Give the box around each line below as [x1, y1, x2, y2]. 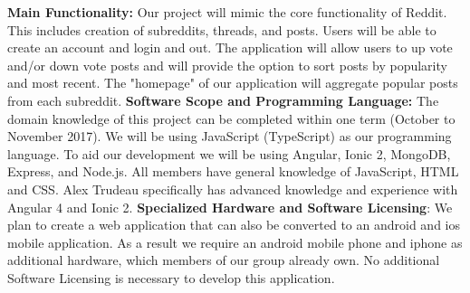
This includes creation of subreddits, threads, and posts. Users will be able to [7, 20, 436, 39]
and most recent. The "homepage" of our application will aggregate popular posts [7, 73, 458, 92]
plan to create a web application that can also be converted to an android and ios [7, 215, 460, 234]
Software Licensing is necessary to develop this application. [7, 268, 335, 287]
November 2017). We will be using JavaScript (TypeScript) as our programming [7, 127, 452, 146]
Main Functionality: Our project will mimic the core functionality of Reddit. [7, 3, 447, 21]
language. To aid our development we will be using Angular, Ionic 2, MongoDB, [7, 144, 451, 163]
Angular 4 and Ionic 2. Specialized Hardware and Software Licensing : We [7, 197, 453, 216]
